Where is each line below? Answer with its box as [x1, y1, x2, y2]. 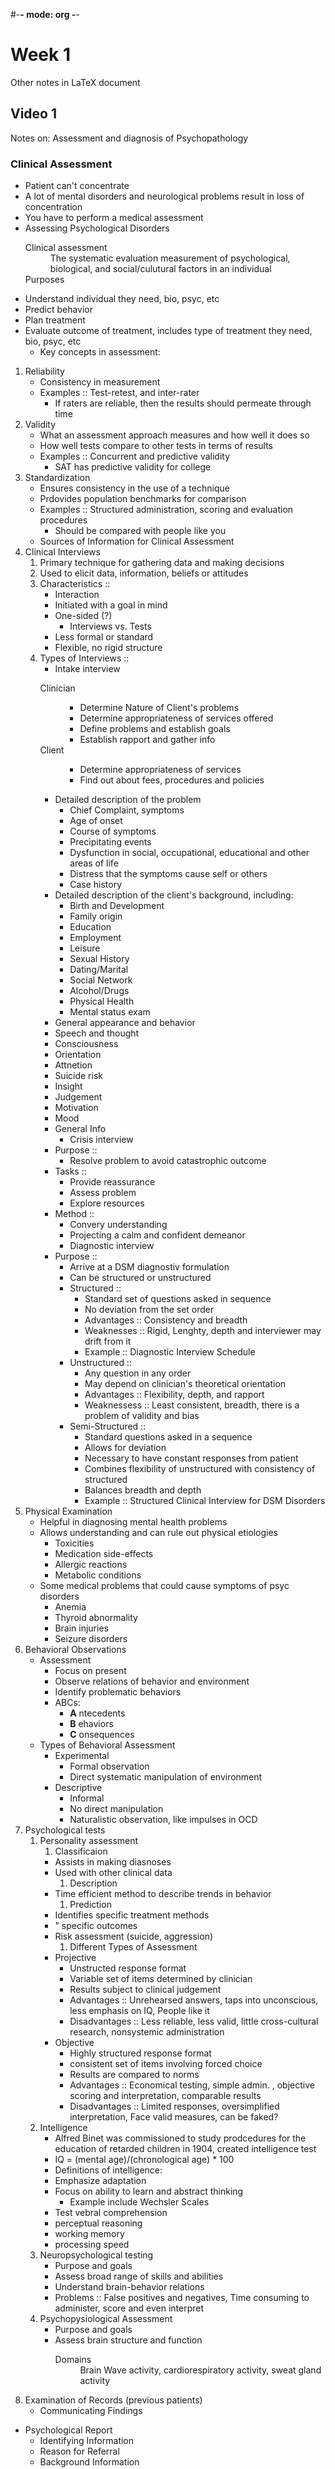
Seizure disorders [54, 1633, 128, 1645]
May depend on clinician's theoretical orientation [84, 1378, 287, 1390]
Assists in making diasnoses [54, 1856, 172, 1868]
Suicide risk [54, 1070, 103, 1082]
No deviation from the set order [84, 1304, 215, 1316]
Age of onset [69, 815, 123, 827]
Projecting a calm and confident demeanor [69, 1229, 246, 1241]
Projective [54, 1952, 97, 1964]
